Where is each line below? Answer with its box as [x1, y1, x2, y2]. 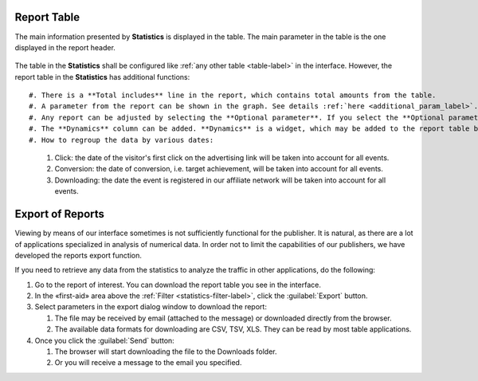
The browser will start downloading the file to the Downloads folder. [54, 347, 277, 356]
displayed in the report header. [14, 42, 116, 52]
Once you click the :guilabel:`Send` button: [34, 336, 174, 345]
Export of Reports [14, 207, 105, 221]
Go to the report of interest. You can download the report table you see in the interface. [34, 280, 322, 289]
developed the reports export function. [14, 250, 143, 260]
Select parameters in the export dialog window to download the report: [34, 302, 267, 312]
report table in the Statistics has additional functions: [14, 72, 190, 81]
